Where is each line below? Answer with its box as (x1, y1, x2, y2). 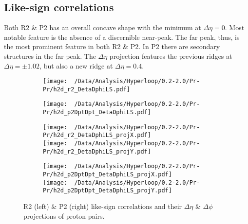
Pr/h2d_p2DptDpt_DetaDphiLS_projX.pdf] (43, 171, 172, 178)
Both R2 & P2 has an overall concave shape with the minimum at (4, 22, 201, 33)
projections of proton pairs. (23, 210, 105, 221)
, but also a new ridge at (39, 60, 113, 70)
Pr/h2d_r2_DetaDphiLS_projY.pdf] (43, 148, 151, 155)
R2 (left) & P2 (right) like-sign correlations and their (23, 201, 182, 211)
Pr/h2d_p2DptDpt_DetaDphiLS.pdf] (43, 109, 151, 116)
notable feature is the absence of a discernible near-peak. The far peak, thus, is (4, 32, 240, 42)
